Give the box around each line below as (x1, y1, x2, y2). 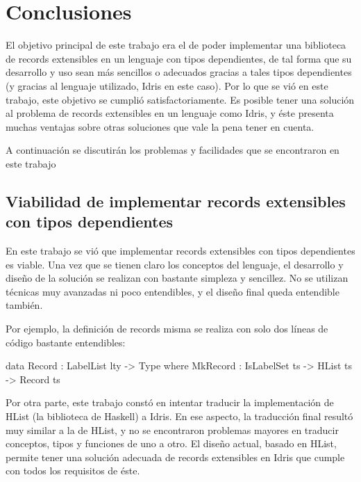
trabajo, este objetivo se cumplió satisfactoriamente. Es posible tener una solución (6, 92, 355, 106)
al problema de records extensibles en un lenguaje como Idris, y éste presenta (6, 106, 334, 120)
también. (6, 298, 43, 312)
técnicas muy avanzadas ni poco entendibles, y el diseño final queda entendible (6, 284, 339, 298)
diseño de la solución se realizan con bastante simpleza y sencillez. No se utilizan (6, 271, 349, 285)
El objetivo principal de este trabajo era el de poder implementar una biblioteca (6, 38, 346, 52)
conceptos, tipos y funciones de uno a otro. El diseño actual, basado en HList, (6, 436, 337, 451)
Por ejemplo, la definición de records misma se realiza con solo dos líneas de (6, 321, 328, 336)
